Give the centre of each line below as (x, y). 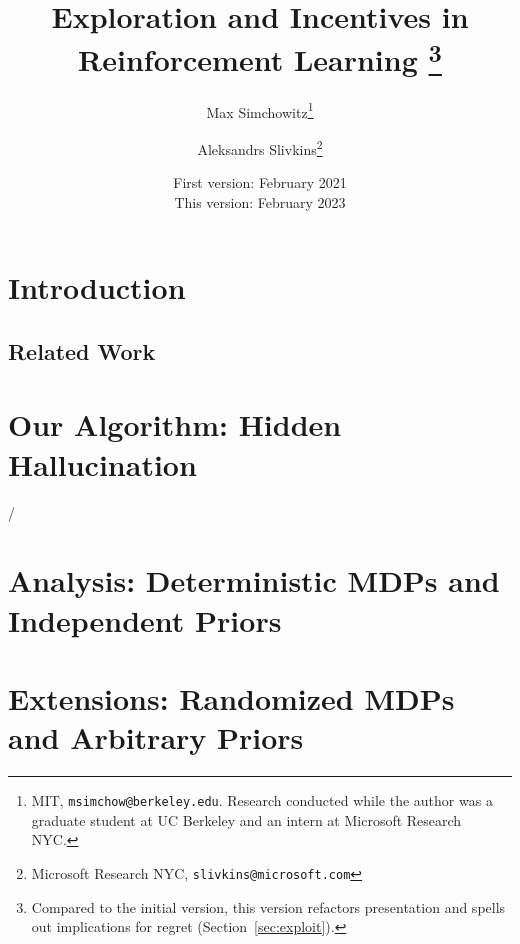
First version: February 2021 (260, 182)
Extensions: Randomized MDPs (231, 697)
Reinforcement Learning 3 (260, 57)
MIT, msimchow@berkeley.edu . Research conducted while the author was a (262, 800)
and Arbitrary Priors (156, 737)
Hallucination (102, 463)
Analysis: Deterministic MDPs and (254, 580)
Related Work (82, 350)
